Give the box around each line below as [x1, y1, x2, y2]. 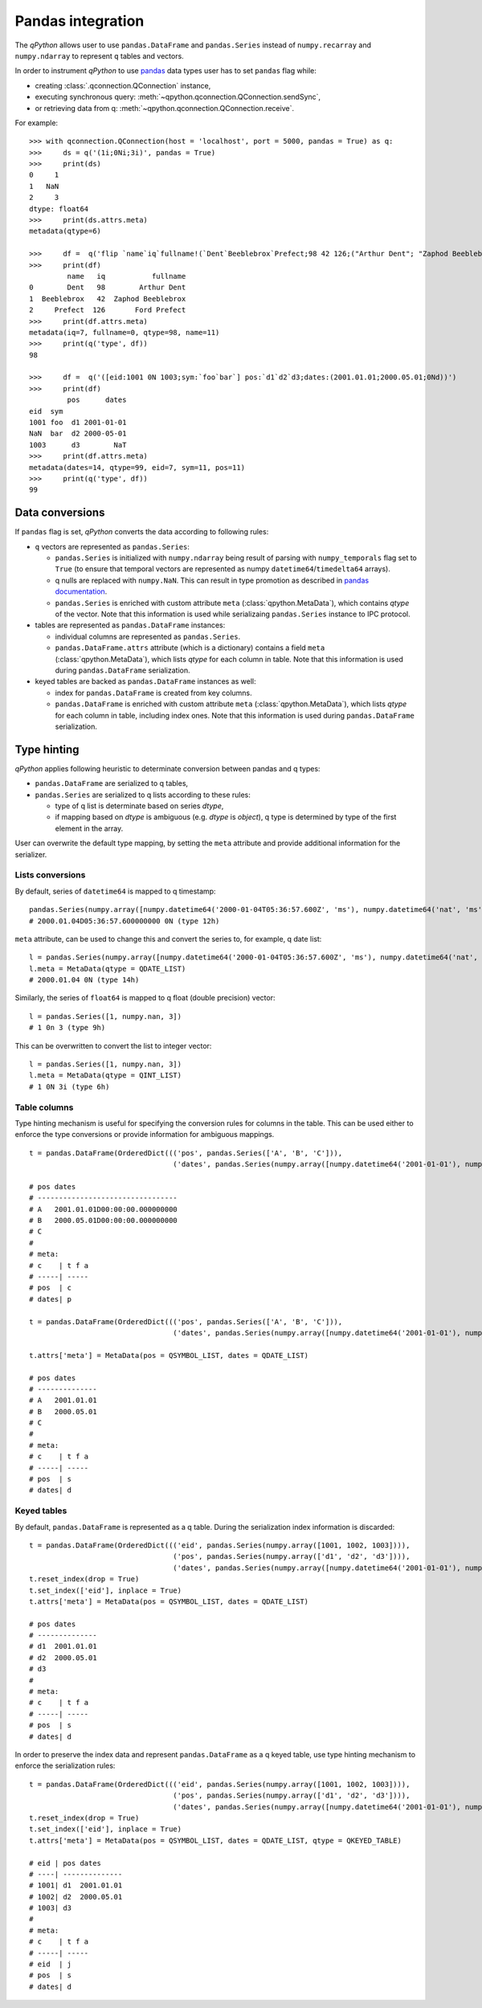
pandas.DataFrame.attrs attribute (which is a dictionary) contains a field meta [55, 643, 325, 652]
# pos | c [29, 1283, 72, 1293]
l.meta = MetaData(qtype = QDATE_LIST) [29, 964, 186, 973]
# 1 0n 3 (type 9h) [29, 1023, 106, 1033]
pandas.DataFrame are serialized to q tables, [35, 779, 189, 788]
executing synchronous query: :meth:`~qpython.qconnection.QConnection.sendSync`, [35, 92, 321, 102]
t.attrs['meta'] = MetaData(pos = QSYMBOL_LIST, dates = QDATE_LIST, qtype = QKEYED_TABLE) [29, 1836, 402, 1845]
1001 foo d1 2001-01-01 [29, 418, 127, 427]
